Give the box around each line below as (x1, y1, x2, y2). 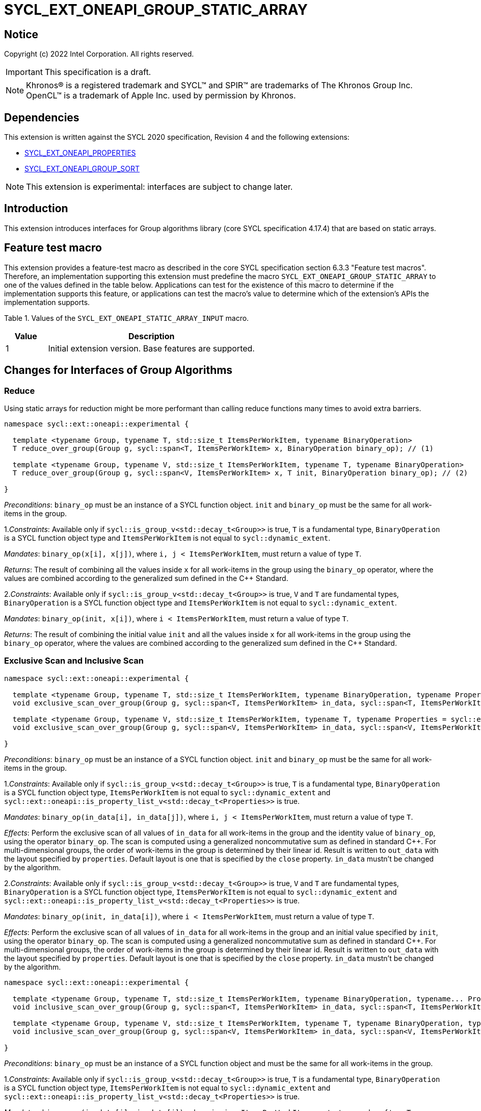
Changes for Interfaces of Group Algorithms (4, 364, 233, 377)
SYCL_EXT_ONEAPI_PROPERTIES (24, 148, 136, 158)
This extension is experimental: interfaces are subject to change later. (26, 182, 293, 192)
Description (128, 331, 175, 341)
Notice (4, 28, 39, 41)
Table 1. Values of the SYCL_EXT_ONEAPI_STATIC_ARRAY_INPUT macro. (4, 313, 249, 322)
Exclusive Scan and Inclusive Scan (4, 655, 144, 666)
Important (6, 67, 43, 78)
